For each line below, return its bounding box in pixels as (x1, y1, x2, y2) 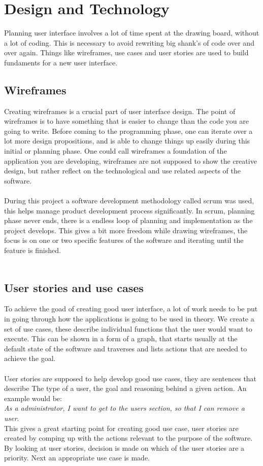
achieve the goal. (4, 353, 56, 364)
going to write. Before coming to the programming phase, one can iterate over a (4, 125, 253, 136)
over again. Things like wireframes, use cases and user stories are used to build (4, 47, 249, 58)
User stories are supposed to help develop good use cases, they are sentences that (4, 373, 257, 383)
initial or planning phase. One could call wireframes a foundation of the (4, 146, 227, 156)
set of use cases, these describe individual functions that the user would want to (4, 323, 252, 334)
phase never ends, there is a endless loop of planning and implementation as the (4, 215, 253, 226)
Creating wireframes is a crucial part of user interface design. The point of (4, 105, 236, 116)
